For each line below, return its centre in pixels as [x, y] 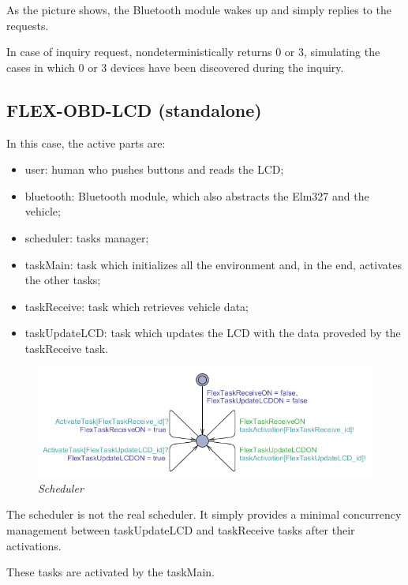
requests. [28, 25]
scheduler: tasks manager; [87, 237]
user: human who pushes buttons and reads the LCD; [154, 169]
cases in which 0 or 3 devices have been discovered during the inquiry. [175, 67]
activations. [34, 545]
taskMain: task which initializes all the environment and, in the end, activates [213, 264]
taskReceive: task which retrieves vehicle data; [137, 306]
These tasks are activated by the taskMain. [110, 572]
